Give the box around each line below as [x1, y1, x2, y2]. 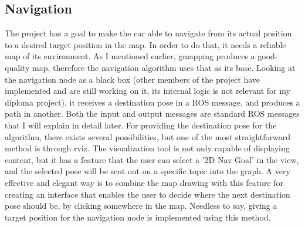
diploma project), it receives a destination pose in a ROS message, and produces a [5, 96, 300, 108]
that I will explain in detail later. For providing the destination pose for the [5, 118, 277, 131]
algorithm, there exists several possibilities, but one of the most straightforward [5, 130, 290, 143]
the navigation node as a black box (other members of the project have [5, 73, 260, 85]
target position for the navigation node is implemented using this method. [5, 211, 271, 223]
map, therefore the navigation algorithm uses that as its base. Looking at [32, 61, 296, 73]
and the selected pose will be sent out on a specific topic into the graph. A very [5, 165, 290, 177]
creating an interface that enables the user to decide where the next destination [5, 188, 290, 200]
